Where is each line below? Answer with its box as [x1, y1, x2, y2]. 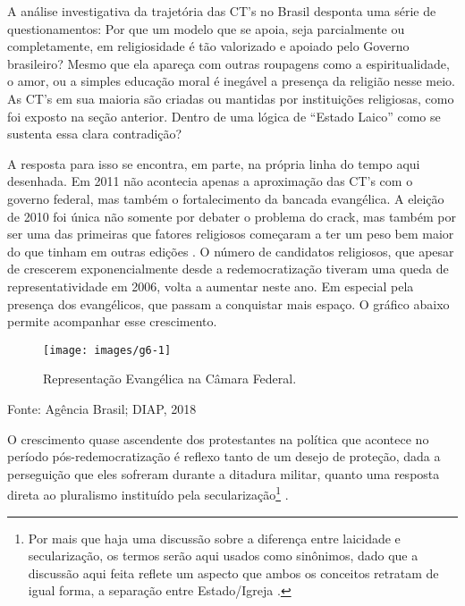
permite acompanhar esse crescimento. [7, 312, 217, 331]
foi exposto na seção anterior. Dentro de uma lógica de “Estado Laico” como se [7, 106, 441, 125]
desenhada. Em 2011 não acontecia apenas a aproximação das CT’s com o [7, 172, 413, 190]
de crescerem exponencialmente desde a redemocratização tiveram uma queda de [7, 259, 449, 278]
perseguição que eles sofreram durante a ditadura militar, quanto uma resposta [7, 464, 440, 483]
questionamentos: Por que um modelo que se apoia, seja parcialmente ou [7, 19, 405, 38]
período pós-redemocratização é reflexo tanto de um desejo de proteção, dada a [7, 447, 441, 466]
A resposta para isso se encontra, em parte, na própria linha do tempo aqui [7, 154, 420, 173]
